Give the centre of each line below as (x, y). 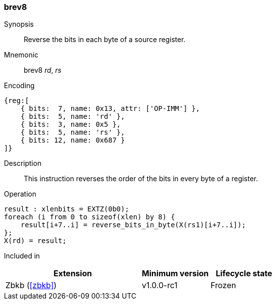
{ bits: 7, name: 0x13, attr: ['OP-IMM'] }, (110, 109)
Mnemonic (21, 55)
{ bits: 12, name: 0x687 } (73, 140)
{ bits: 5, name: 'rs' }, (73, 132)
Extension (73, 274)
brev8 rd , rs (43, 70)
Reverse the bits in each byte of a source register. (105, 40)
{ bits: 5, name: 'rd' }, (73, 117)
